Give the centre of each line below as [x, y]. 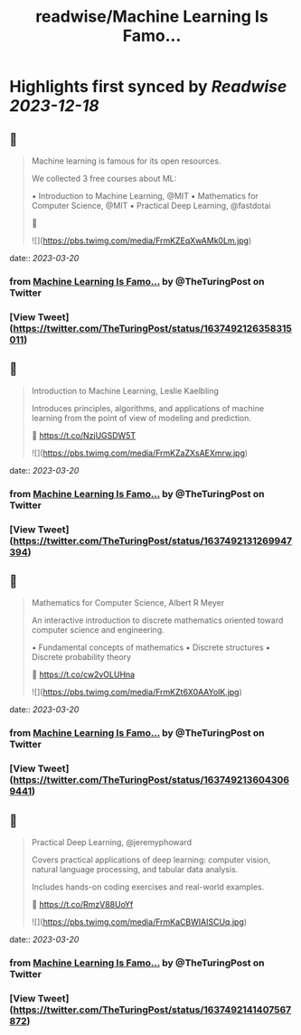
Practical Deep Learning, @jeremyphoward [112, 842]
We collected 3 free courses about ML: [104, 179]
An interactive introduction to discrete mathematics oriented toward [157, 620]
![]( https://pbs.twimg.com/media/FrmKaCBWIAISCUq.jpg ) [139, 922]
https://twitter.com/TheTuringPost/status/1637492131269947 [152, 541]
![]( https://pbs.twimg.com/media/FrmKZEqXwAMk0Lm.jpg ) [141, 240]
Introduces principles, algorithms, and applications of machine [148, 408]
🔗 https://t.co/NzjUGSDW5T [84, 435]
